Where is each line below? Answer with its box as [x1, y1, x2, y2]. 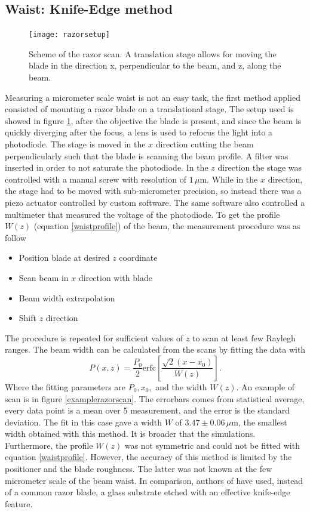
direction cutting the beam [155, 138, 254, 150]
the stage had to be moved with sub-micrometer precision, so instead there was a [5, 184, 302, 197]
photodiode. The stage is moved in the [5, 138, 146, 150]
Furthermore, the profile [5, 439, 93, 451]
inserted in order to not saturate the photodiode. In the [5, 161, 208, 174]
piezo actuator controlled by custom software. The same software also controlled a [5, 196, 305, 208]
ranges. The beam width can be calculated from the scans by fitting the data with [5, 343, 306, 356]
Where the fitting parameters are [5, 380, 126, 393]
